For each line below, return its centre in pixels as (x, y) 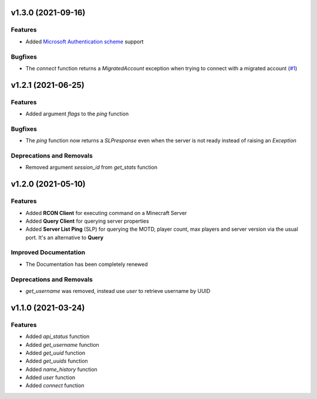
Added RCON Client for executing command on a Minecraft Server (106, 213)
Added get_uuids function (57, 361)
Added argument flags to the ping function (77, 114)
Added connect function (55, 386)
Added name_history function (62, 369)
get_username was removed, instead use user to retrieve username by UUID (118, 291)
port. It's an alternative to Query (65, 237)
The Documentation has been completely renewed (87, 264)
